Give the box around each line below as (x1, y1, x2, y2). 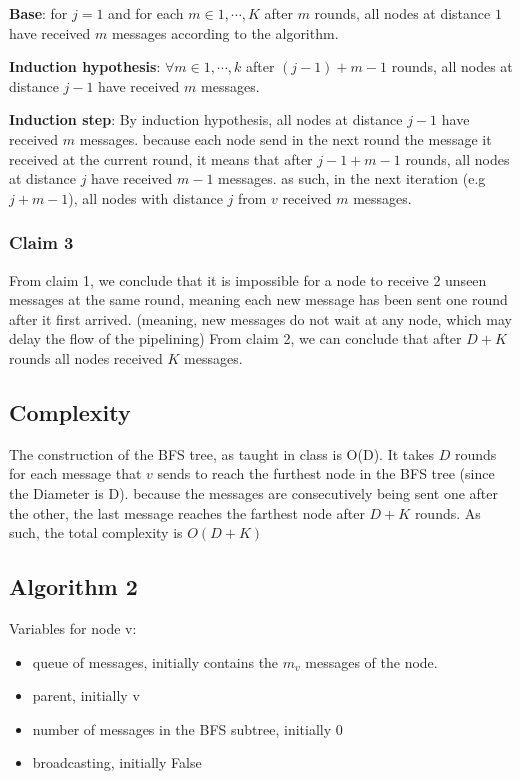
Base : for (9, 3, 68, 23)
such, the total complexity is (9, 522, 183, 543)
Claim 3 (9, 230, 74, 255)
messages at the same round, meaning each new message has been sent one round (9, 289, 508, 310)
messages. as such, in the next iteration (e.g (218, 168, 486, 189)
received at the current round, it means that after (9, 148, 313, 169)
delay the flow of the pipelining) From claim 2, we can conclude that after (9, 328, 462, 349)
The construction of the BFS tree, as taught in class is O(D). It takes (9, 443, 434, 464)
